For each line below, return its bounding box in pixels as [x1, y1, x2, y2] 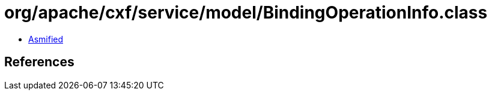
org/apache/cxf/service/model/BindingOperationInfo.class [4, 2, 488, 23]
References [4, 54, 74, 70]
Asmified [28, 33, 64, 44]
